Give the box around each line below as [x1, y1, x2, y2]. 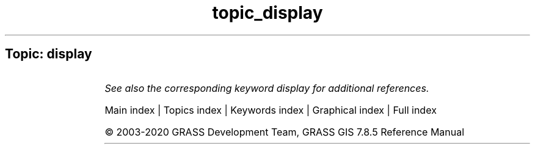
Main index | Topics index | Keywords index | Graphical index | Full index [104, 103, 437, 116]
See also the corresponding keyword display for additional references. [104, 81, 429, 94]
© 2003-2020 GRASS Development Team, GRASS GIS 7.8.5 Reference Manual [104, 125, 465, 138]
